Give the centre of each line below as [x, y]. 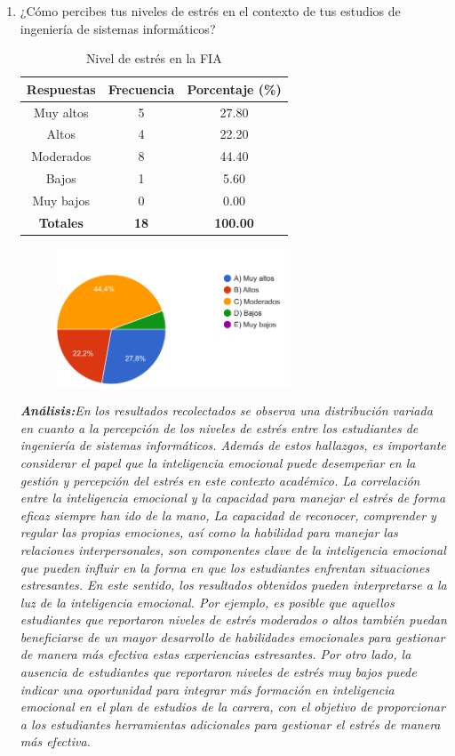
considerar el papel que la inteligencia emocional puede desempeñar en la [218, 462]
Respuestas [61, 88]
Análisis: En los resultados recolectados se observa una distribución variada [226, 410]
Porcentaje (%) [234, 88]
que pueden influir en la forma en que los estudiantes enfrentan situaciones [225, 567]
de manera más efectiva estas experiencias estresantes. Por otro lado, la [216, 654]
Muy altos [61, 112]
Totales [61, 222]
